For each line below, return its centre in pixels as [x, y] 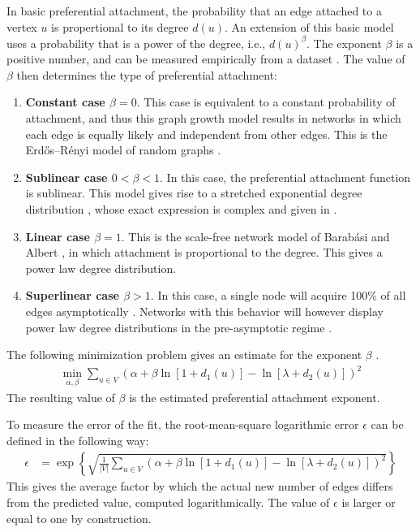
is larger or [369, 502]
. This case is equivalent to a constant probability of [266, 102]
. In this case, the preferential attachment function [285, 177]
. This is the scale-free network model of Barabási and [255, 236]
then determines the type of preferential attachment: [147, 74]
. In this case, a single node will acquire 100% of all [278, 295]
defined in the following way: [78, 440]
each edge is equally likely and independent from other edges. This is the [206, 134]
